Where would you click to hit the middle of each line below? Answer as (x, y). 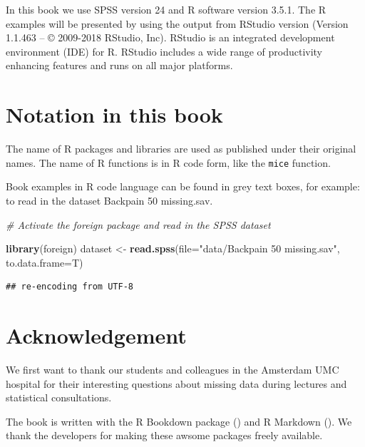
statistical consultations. (59, 397)
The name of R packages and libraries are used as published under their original (181, 149)
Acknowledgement (96, 335)
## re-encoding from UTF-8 (70, 287)
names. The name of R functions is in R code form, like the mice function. (168, 162)
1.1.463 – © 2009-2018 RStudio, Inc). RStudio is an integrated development (170, 37)
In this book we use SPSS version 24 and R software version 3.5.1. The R (166, 9)
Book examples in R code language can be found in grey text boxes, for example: (183, 186)
